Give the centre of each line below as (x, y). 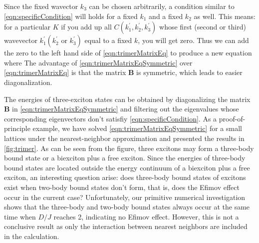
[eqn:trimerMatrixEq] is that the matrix (65, 72)
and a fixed (166, 16)
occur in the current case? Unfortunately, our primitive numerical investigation (125, 197)
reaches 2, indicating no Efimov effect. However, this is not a (146, 216)
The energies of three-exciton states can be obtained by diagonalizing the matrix (127, 99)
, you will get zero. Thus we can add (193, 40)
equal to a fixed (108, 40)
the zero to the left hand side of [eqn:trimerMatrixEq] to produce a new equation (128, 53)
